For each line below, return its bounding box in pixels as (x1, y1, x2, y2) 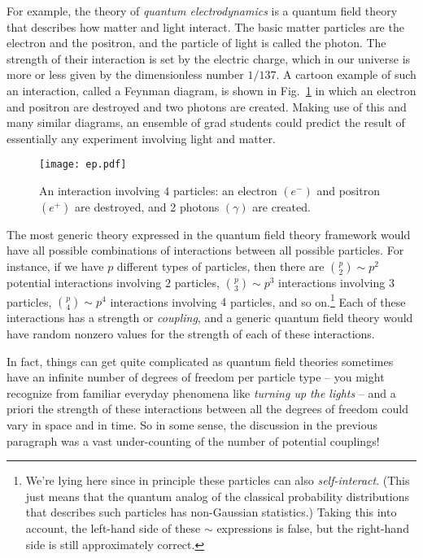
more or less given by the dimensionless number (7, 66, 244, 83)
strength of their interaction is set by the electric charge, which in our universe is (7, 50, 411, 67)
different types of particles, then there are (116, 257, 325, 274)
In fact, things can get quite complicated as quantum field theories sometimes (7, 352, 394, 369)
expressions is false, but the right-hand (216, 519, 409, 536)
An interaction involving (39, 182, 160, 198)
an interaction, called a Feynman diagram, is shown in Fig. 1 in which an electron (7, 81, 416, 98)
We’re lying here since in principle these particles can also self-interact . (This (25, 472, 410, 489)
